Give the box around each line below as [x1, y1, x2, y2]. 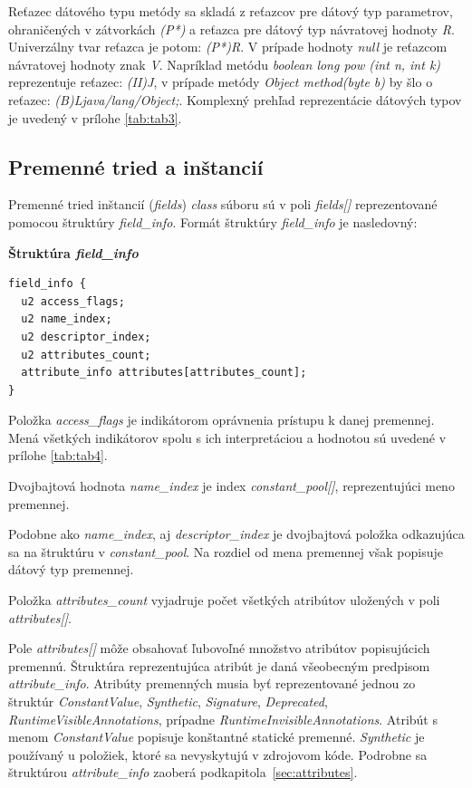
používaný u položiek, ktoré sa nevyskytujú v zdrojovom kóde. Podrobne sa [8, 745, 428, 764]
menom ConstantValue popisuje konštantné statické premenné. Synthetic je [8, 727, 425, 746]
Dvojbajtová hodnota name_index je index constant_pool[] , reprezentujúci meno [8, 476, 455, 495]
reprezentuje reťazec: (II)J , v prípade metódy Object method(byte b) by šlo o [8, 72, 433, 91]
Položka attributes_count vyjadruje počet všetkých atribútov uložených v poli [8, 591, 440, 610]
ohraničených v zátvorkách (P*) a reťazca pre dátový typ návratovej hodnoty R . [8, 19, 455, 38]
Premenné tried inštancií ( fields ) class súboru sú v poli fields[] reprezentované [8, 195, 438, 214]
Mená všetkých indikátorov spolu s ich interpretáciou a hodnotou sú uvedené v [8, 428, 447, 447]
